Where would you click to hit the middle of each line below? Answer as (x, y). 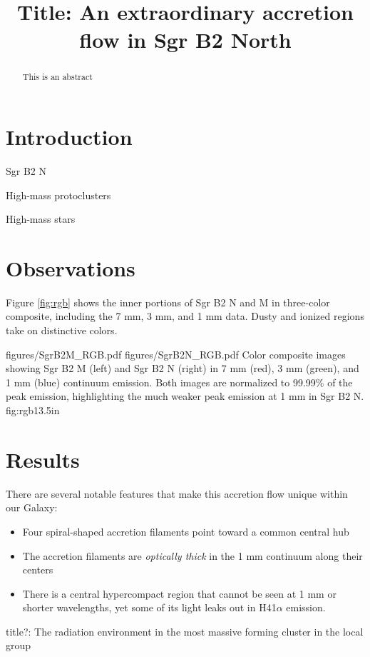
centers (38, 570)
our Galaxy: (32, 507)
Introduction (69, 137)
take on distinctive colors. (62, 330)
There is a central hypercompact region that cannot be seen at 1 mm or (179, 593)
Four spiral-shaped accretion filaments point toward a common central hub (186, 531)
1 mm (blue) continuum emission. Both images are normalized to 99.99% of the (179, 382)
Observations (71, 267)
